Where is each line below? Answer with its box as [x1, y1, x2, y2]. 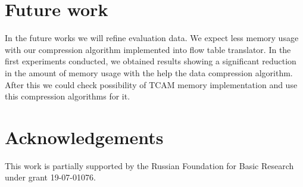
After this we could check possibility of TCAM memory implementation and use [5, 78, 298, 91]
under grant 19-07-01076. [5, 171, 96, 183]
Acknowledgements [5, 124, 164, 149]
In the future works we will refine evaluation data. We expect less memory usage [5, 32, 299, 44]
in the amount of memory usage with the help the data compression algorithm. [5, 66, 293, 79]
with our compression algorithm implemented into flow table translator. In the [5, 43, 291, 55]
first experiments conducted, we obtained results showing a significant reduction [5, 55, 296, 67]
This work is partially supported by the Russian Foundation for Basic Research [5, 159, 294, 172]
